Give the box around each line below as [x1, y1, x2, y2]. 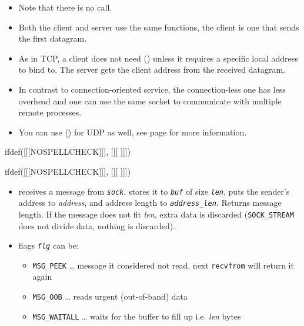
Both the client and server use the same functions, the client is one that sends [18, 21, 299, 33]
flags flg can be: [18, 239, 79, 252]
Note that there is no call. [18, 1, 112, 13]
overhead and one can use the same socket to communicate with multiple [18, 94, 282, 107]
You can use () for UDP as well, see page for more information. [18, 125, 247, 138]
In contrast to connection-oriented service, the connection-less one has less [18, 83, 286, 95]
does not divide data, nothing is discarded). [18, 219, 176, 232]
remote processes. [18, 106, 82, 118]
